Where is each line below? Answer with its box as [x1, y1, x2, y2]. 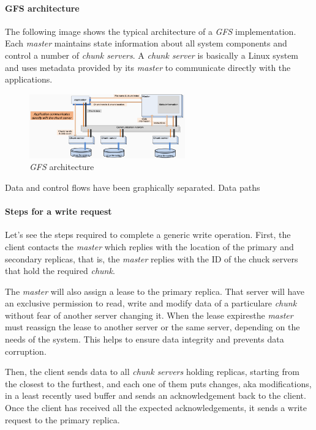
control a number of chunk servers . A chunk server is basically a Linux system [5, 48, 299, 61]
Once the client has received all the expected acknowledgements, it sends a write [5, 401, 307, 414]
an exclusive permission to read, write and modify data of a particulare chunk [5, 297, 297, 310]
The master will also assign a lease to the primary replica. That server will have [5, 284, 305, 297]
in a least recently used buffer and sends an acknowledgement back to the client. [5, 389, 306, 402]
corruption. [5, 344, 47, 357]
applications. [5, 73, 53, 86]
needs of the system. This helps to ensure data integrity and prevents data [5, 333, 284, 346]
